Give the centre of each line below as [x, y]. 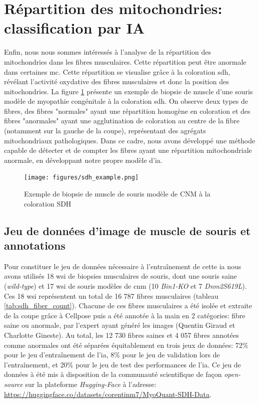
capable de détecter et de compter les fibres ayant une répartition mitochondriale [128, 150]
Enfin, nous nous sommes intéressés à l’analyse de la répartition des [107, 52]
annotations [35, 245]
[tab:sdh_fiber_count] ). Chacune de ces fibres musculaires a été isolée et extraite [128, 306]
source [13, 384]
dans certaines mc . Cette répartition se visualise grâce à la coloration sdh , [117, 71]
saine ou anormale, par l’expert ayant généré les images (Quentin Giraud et [120, 325]
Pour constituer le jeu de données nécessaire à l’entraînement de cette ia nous [123, 266]
